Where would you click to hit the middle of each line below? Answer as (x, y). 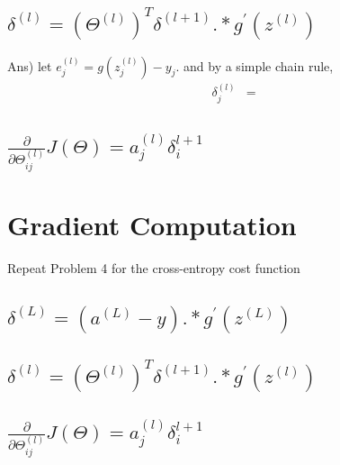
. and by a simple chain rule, (255, 65)
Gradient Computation (152, 224)
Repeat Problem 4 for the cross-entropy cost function (154, 267)
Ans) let (30, 65)
